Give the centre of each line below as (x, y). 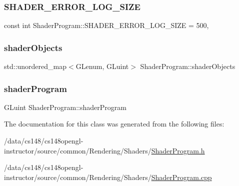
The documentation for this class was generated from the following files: (114, 124)
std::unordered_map (35, 66)
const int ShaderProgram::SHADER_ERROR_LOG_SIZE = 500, (106, 25)
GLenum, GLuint (102, 66)
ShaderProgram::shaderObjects (188, 66)
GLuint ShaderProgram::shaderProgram (65, 107)
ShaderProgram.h (178, 150)
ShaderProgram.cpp (181, 177)
